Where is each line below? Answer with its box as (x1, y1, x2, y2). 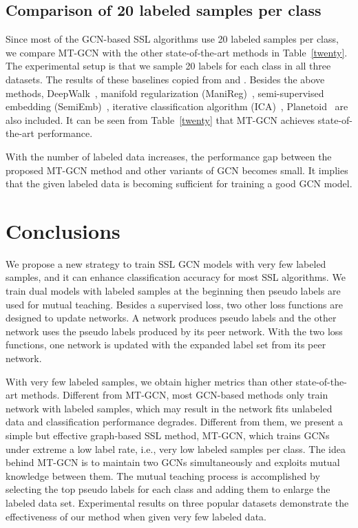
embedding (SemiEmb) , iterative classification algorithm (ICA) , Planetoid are (6, 99, 348, 114)
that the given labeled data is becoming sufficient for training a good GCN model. (6, 176, 352, 191)
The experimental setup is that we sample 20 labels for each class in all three (6, 59, 331, 73)
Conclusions (6, 216, 120, 244)
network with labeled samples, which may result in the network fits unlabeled (6, 401, 333, 415)
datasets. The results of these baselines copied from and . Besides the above (6, 72, 325, 86)
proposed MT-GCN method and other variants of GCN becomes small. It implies (6, 162, 348, 177)
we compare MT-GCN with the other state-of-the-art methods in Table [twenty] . (6, 45, 348, 59)
